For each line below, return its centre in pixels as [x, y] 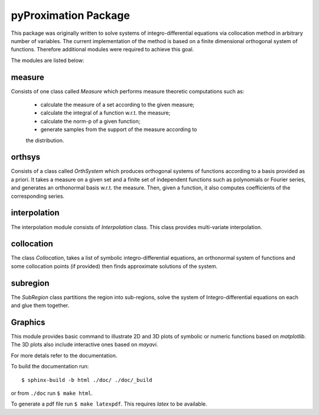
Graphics [28, 322]
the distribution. [45, 140]
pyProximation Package [70, 15]
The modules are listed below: [48, 60]
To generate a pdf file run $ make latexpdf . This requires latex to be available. [109, 404]
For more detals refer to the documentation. [64, 355]
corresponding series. [38, 196]
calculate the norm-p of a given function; [90, 121]
